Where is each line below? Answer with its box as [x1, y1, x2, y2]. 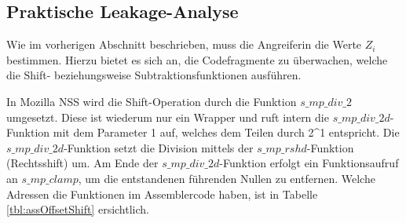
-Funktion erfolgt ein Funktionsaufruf [219, 155, 399, 171]
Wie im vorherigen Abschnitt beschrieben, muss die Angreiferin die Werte [6, 36, 362, 53]
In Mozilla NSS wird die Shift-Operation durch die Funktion [6, 93, 297, 109]
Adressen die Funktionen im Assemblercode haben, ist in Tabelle [6, 185, 318, 202]
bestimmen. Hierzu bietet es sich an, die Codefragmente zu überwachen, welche [6, 51, 388, 68]
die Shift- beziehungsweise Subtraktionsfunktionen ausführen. [6, 67, 302, 83]
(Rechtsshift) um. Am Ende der [6, 155, 159, 171]
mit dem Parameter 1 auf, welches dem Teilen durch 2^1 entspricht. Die [53, 124, 400, 141]
